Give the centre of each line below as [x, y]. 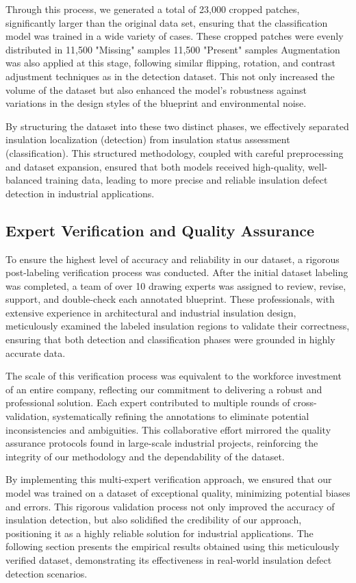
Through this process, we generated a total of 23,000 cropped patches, [153, 9]
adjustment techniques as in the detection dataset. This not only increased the [170, 76]
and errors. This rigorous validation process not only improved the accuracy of [170, 506]
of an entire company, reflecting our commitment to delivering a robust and [164, 389]
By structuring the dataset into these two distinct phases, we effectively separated [177, 126]
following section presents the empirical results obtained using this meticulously [173, 546]
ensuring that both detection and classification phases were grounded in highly [170, 339]
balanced [24, 180]
